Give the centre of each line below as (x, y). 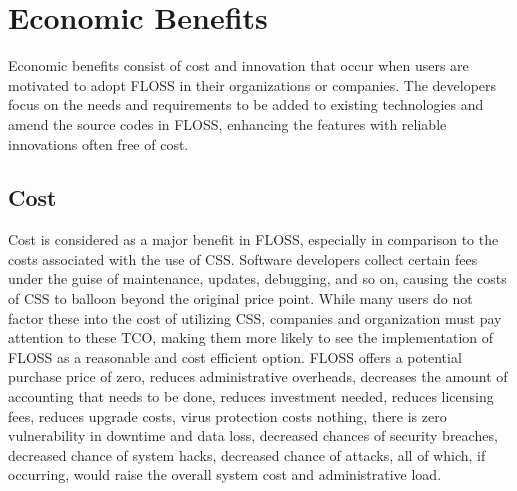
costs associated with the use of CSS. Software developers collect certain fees (243, 258)
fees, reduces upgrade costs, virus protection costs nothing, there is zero (227, 415)
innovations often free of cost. (98, 143)
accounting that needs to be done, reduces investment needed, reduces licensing (251, 396)
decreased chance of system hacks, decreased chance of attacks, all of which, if (247, 454)
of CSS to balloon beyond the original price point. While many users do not (240, 298)
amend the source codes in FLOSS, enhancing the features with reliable (227, 123)
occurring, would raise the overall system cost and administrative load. (225, 474)
